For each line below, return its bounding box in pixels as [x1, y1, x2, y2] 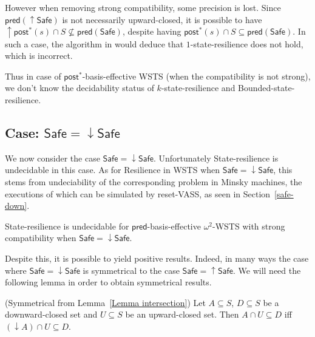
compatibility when [5, 231, 76, 244]
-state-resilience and [161, 81, 235, 94]
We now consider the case [5, 151, 100, 164]
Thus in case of [5, 69, 61, 82]
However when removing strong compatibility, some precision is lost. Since [5, 1, 281, 13]
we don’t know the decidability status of [5, 81, 154, 94]
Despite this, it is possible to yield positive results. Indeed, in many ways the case [5, 251, 309, 264]
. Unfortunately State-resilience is [154, 151, 279, 164]
